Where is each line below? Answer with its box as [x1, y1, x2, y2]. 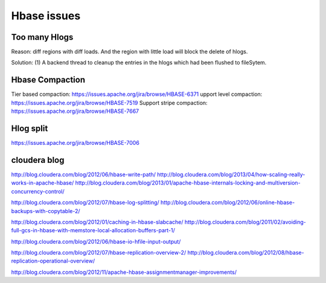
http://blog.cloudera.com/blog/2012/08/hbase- [187, 249, 304, 256]
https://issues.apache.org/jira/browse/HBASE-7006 [11, 139, 140, 147]
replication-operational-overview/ [11, 257, 95, 265]
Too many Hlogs [11, 32, 74, 42]
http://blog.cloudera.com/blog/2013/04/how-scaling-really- [157, 171, 305, 178]
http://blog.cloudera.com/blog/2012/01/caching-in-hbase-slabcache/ [11, 218, 184, 226]
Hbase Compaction [11, 75, 86, 85]
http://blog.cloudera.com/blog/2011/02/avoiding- [184, 218, 306, 226]
